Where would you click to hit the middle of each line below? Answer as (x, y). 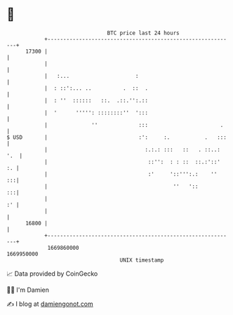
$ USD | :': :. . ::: (117, 137)
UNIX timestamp (142, 260)
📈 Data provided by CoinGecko (52, 274)
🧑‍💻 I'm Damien (28, 290)
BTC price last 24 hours (143, 33)
